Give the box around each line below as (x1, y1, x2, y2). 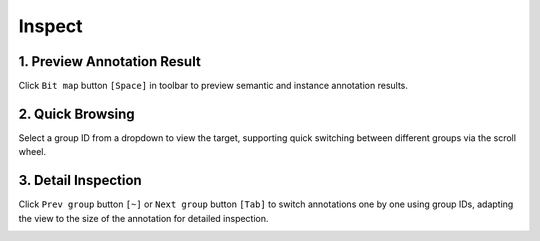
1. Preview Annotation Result (18, 53, 202, 70)
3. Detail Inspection (18, 172, 142, 189)
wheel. (18, 146, 47, 158)
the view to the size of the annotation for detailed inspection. (18, 212, 269, 224)
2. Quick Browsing (18, 105, 135, 122)
